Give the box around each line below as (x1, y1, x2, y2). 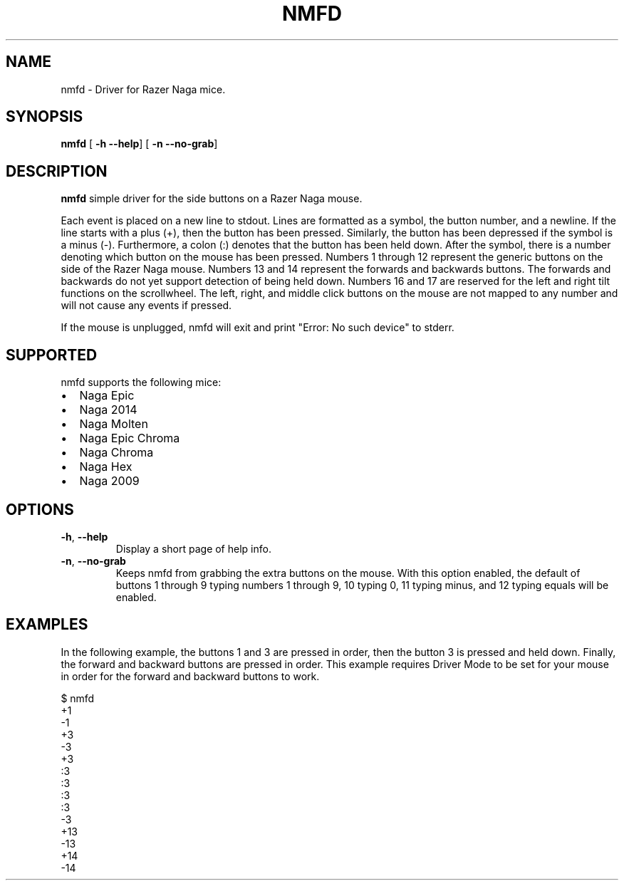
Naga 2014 (79, 402, 137, 417)
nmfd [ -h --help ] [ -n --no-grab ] (61, 137, 218, 150)
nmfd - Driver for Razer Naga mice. (61, 83, 226, 95)
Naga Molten (79, 417, 148, 432)
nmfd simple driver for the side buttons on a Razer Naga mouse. (61, 192, 363, 205)
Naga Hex (79, 459, 132, 474)
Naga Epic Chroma (79, 431, 180, 446)
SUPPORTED (6, 345, 98, 364)
